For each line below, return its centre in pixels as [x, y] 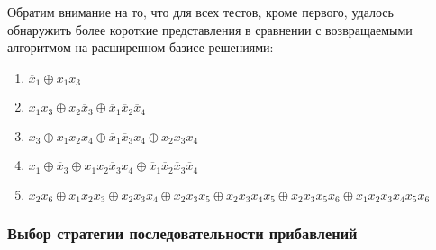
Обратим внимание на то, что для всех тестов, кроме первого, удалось [200, 12]
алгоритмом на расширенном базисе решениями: [141, 47]
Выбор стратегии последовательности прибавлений [182, 232]
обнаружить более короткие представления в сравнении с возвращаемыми [210, 29]
